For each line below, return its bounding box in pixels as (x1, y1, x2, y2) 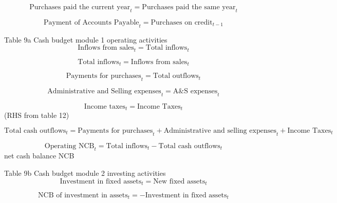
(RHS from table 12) (4, 110, 69, 120)
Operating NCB (44, 142, 95, 150)
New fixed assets (153, 177, 205, 185)
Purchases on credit (151, 18, 213, 26)
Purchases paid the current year (29, 4, 130, 11)
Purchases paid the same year (142, 4, 236, 11)
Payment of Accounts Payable (43, 18, 139, 26)
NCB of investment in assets (38, 191, 128, 199)
